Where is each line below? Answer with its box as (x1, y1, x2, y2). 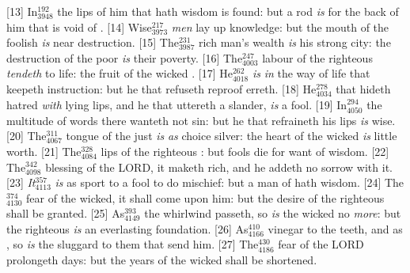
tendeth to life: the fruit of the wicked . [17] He (6, 65, 233, 82)
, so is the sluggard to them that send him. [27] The (6, 236, 259, 252)
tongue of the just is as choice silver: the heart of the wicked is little (66, 127, 397, 144)
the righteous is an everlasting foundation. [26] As (6, 220, 249, 237)
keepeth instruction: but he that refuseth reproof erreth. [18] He (6, 80, 317, 97)
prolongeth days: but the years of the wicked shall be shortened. (6, 252, 317, 268)
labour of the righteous (262, 49, 373, 66)
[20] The (6, 127, 47, 144)
